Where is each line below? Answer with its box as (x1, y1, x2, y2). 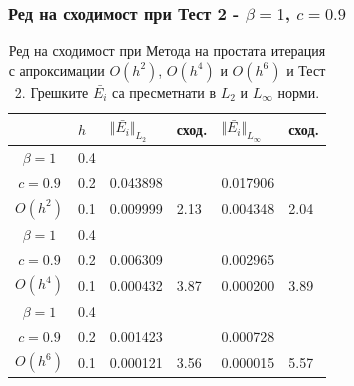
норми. (277, 81, 320, 102)
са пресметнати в (112, 81, 217, 102)
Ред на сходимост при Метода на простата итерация (8, 40, 326, 61)
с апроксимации (8, 59, 105, 80)
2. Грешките (14, 81, 89, 102)
